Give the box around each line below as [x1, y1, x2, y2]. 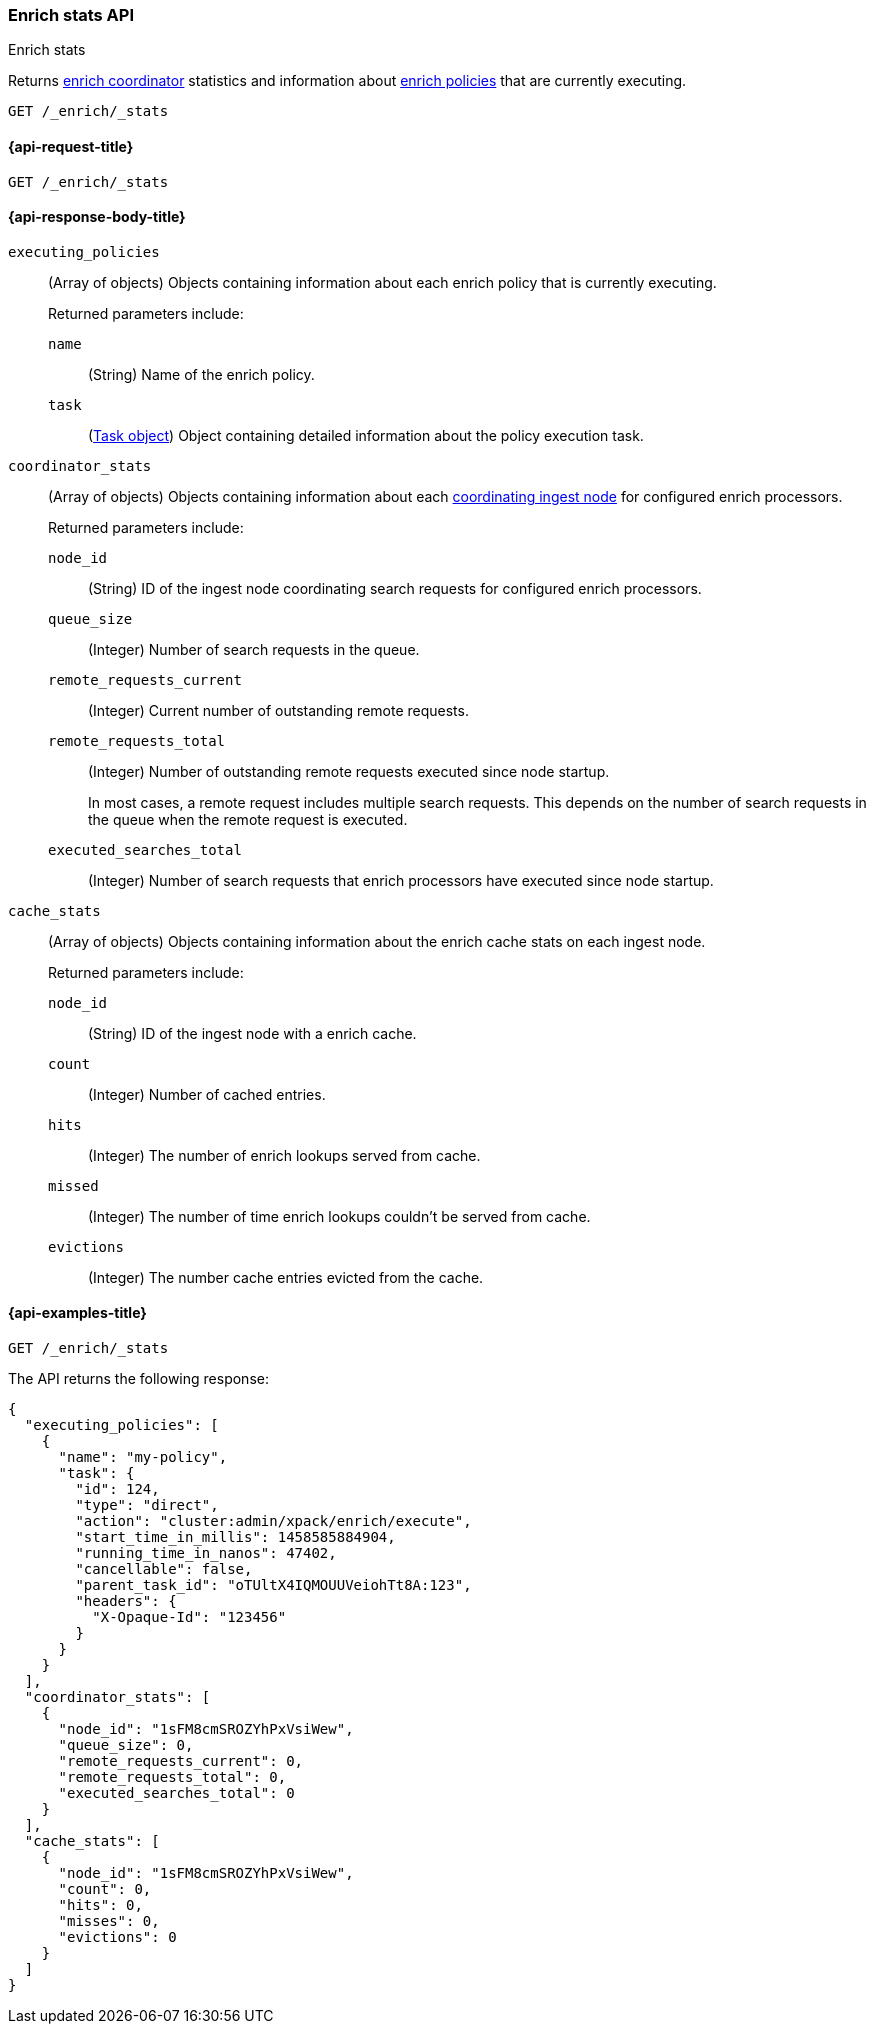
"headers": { [75, 1593, 177, 1610]
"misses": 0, [58, 1913, 160, 1930]
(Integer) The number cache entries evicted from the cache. [88, 1268, 484, 1286]
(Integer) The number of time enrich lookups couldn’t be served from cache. [88, 1207, 591, 1225]
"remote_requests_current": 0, [58, 1753, 304, 1770]
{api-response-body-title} [8, 208, 186, 226]
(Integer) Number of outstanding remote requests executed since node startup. [88, 762, 610, 780]
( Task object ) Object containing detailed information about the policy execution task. [88, 426, 644, 444]
